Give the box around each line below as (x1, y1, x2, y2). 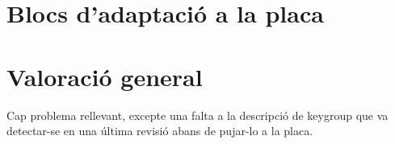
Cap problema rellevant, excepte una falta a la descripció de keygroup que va (6, 106, 389, 123)
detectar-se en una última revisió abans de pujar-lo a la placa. (6, 122, 313, 139)
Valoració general (6, 60, 203, 93)
